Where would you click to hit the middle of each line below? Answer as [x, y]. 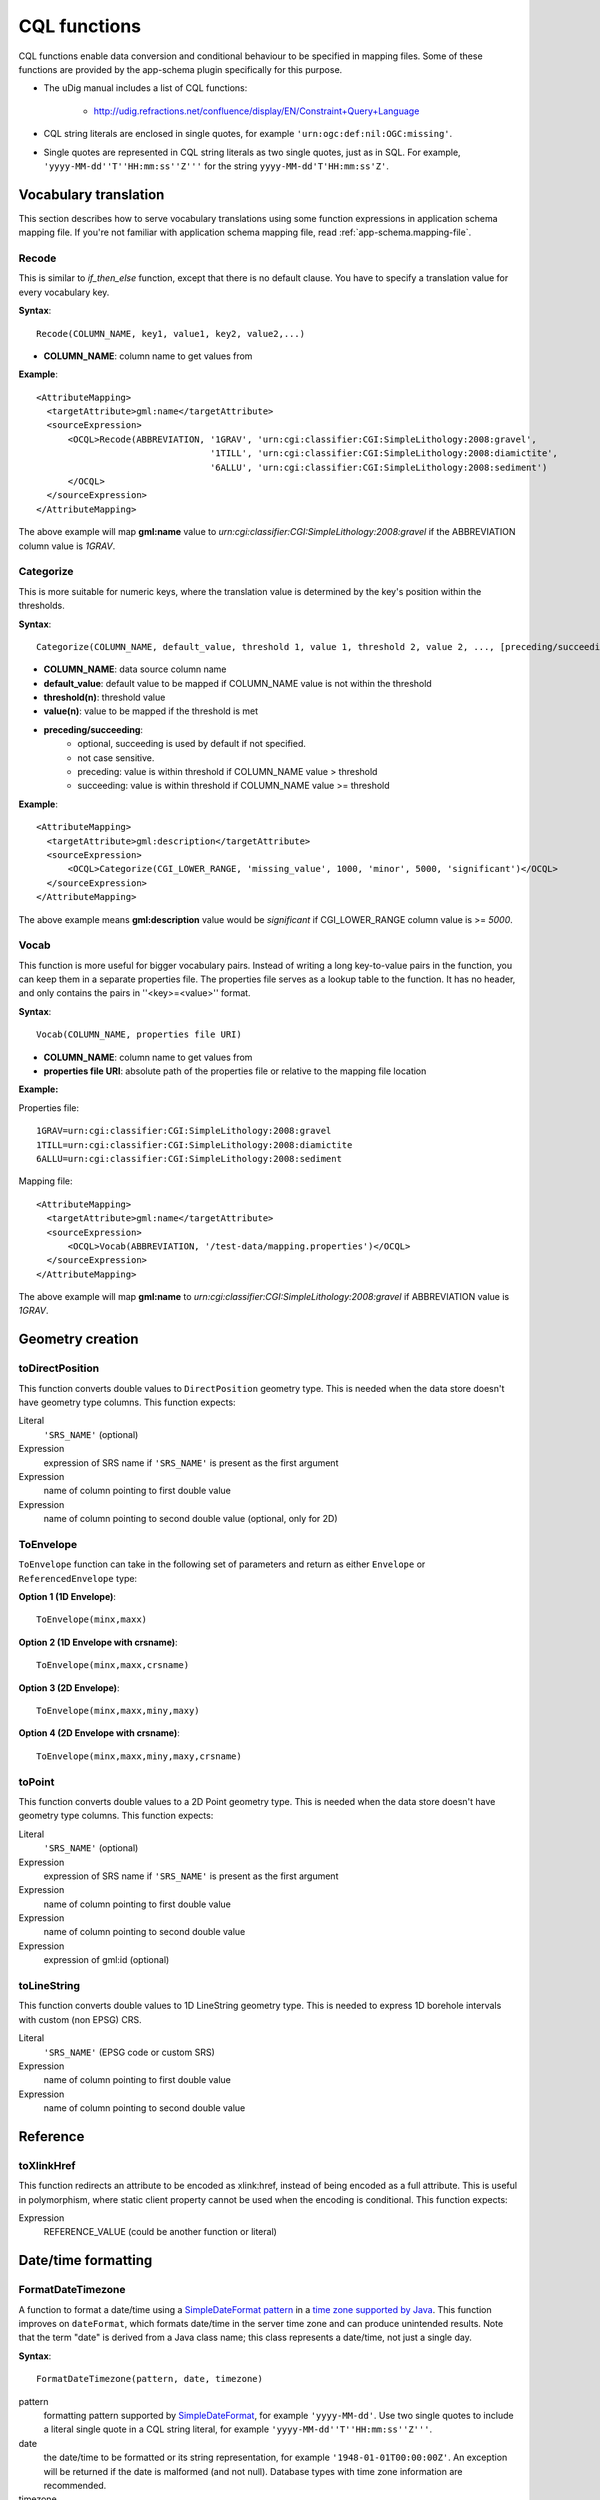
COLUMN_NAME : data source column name [135, 669]
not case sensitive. [116, 757]
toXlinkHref [47, 2165]
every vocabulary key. [64, 292]
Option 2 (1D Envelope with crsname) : [98, 1642]
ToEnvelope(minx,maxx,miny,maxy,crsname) [139, 1756]
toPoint [36, 1782]
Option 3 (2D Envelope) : [69, 1687]
